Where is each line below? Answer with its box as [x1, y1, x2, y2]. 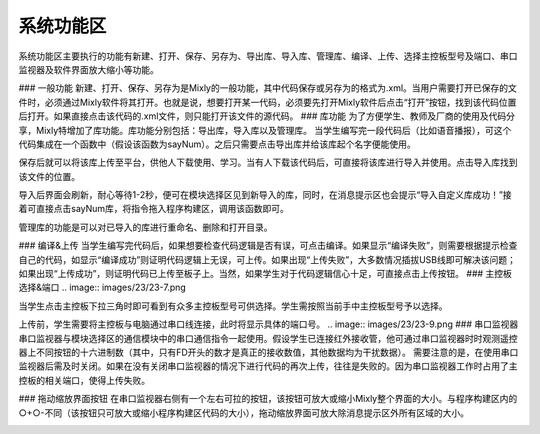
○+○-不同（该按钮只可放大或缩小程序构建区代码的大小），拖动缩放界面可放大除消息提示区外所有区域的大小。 [18, 406, 470, 419]
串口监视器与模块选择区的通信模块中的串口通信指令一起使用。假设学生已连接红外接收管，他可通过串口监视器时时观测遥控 [18, 332, 518, 344]
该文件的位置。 [18, 170, 80, 182]
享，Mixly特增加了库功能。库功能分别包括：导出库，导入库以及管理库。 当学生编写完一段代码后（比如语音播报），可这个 [18, 124, 512, 136]
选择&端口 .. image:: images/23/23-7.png [18, 281, 187, 294]
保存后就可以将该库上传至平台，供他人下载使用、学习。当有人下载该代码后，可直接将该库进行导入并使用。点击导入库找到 [18, 156, 518, 169]
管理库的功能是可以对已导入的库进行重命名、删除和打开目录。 [18, 221, 273, 233]
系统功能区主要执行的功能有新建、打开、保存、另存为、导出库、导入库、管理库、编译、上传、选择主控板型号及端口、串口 [18, 50, 518, 62]
